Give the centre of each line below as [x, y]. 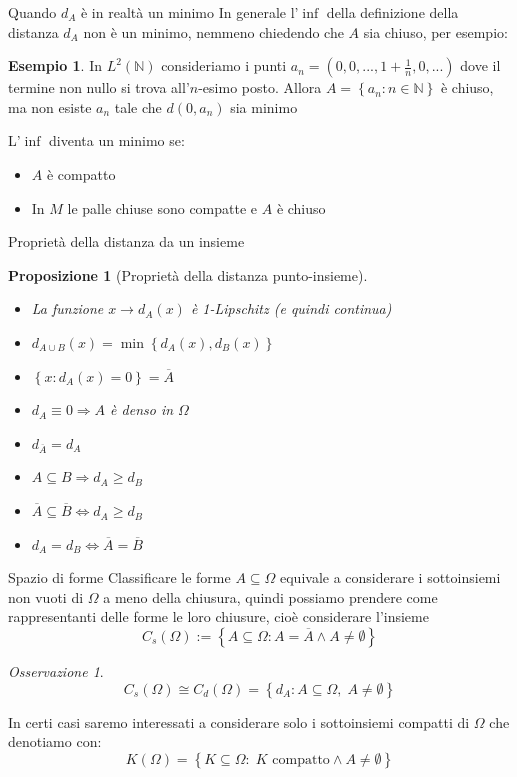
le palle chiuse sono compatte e [162, 207]
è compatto [81, 173]
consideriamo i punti [224, 65]
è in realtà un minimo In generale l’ [189, 12]
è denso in [142, 409]
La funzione [67, 308]
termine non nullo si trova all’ [99, 87]
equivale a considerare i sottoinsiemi [390, 577]
